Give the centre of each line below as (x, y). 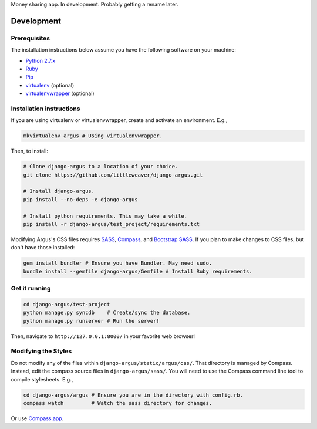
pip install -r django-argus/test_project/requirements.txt (112, 224)
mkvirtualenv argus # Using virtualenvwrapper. (93, 136)
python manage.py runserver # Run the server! (91, 321)
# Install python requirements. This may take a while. (105, 216)
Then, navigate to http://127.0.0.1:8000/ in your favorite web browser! (103, 336)
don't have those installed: (43, 248)
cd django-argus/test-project (67, 304)
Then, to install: (29, 151)
